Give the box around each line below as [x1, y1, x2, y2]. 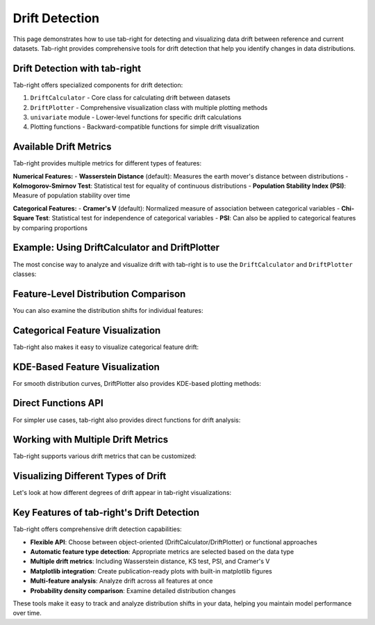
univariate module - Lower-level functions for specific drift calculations [30, 113, 242, 122]
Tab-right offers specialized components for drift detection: [12, 81, 183, 89]
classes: [12, 270, 37, 278]
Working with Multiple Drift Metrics [12, 434, 169, 446]
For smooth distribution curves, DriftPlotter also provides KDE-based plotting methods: [12, 379, 262, 387]
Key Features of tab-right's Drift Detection [12, 507, 200, 519]
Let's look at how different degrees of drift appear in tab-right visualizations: [12, 489, 232, 497]
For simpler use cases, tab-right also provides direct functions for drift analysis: [12, 416, 241, 424]
